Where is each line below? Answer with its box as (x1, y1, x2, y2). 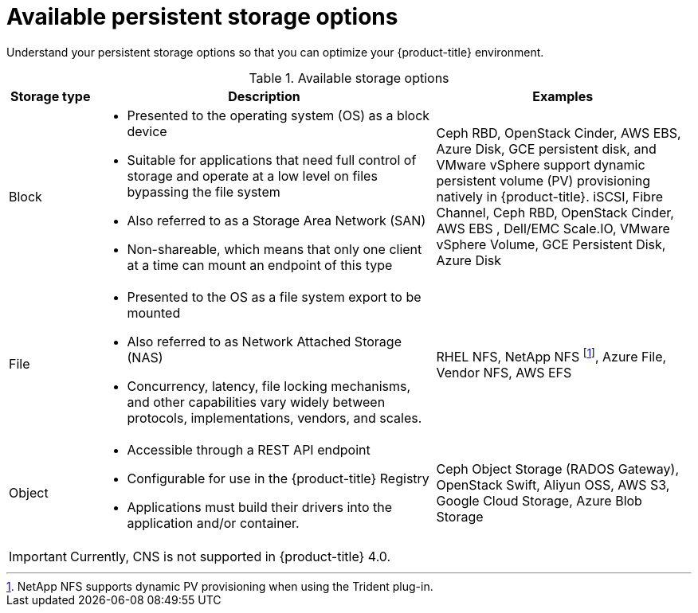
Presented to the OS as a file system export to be (127, 288, 422, 305)
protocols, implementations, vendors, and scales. (127, 409, 422, 426)
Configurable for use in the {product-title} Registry (127, 470, 429, 486)
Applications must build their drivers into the (127, 498, 392, 515)
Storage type (10, 88, 91, 104)
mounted (127, 304, 181, 321)
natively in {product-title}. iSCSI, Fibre (436, 188, 663, 205)
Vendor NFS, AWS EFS (436, 365, 572, 381)
